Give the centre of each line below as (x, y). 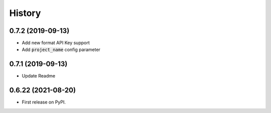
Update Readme (38, 76)
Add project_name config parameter (61, 49)
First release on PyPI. (44, 102)
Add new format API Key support (56, 43)
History (25, 13)
